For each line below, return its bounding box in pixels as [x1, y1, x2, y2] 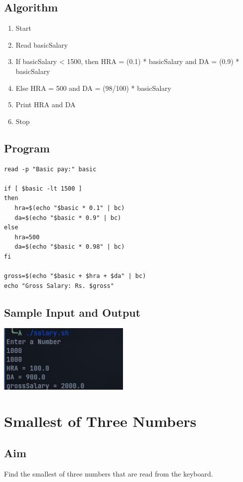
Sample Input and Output [4, 304, 141, 320]
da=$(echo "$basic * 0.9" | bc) [14, 214, 121, 221]
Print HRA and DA [15, 99, 76, 110]
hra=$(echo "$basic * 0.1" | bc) [14, 204, 125, 211]
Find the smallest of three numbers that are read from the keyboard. [4, 468, 213, 479]
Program [4, 140, 50, 155]
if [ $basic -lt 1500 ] [4, 185, 82, 192]
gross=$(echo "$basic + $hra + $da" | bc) [4, 273, 146, 280]
